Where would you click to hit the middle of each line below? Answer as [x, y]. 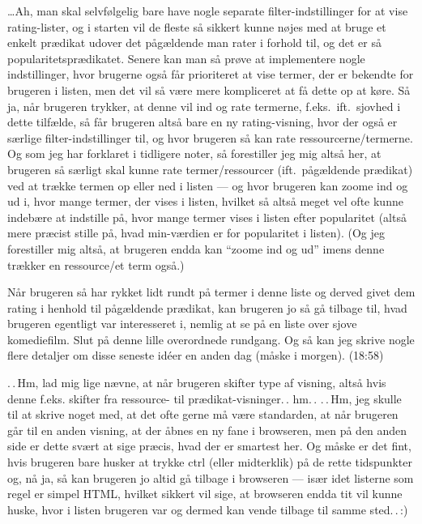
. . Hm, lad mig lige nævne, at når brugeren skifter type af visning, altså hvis [197, 383]
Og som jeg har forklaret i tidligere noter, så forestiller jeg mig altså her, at [194, 153]
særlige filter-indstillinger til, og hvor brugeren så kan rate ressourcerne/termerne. [210, 137]
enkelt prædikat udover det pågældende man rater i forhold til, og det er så [194, 43]
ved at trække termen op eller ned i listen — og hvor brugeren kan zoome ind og [208, 185]
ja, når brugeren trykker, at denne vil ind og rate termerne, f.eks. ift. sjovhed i [204, 106]
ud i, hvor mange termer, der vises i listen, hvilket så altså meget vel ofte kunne [205, 201]
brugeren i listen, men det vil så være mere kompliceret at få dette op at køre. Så [209, 89]
